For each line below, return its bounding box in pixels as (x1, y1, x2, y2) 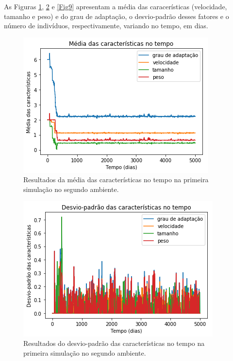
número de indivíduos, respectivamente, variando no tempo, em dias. (4, 20, 208, 31)
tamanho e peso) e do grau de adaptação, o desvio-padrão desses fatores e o (4, 11, 229, 21)
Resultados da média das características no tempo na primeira (23, 174, 209, 185)
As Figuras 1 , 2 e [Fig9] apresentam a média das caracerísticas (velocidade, (4, 1, 227, 11)
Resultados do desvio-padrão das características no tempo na (23, 338, 205, 348)
